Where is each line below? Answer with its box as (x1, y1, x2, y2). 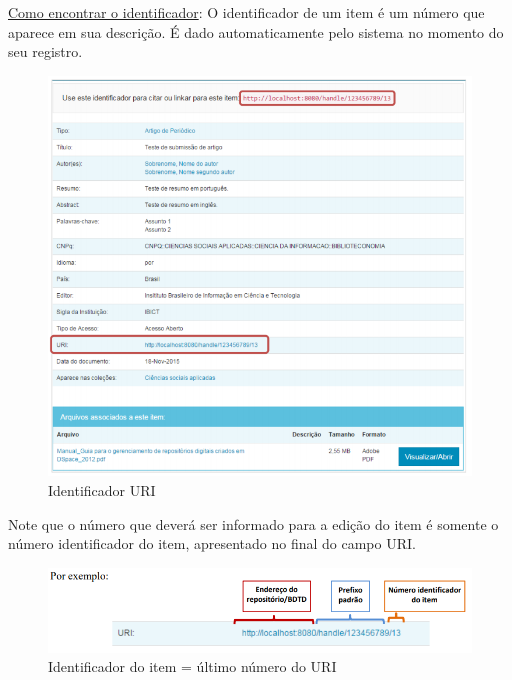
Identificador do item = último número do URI (48, 656, 337, 677)
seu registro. (8, 41, 83, 62)
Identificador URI (48, 480, 156, 501)
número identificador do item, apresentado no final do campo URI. (8, 533, 416, 554)
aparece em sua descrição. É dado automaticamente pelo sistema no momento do (8, 21, 504, 42)
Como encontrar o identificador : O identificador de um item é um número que (8, 2, 485, 22)
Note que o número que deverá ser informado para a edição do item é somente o (8, 513, 499, 534)
